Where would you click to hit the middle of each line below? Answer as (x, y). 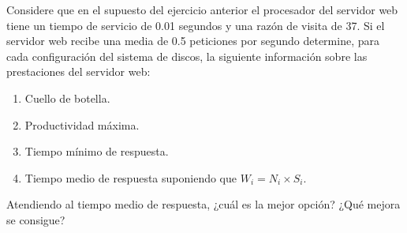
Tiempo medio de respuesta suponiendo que (131, 177)
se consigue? (36, 219)
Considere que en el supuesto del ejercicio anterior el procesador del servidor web (202, 9)
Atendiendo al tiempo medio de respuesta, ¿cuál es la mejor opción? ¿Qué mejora (203, 204)
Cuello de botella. (67, 98)
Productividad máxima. (82, 124)
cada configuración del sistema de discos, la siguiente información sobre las (187, 56)
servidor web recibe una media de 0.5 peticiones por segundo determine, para (193, 41)
